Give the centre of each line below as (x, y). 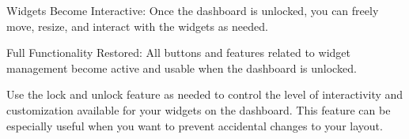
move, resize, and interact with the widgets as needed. (137, 26)
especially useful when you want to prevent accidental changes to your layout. (195, 125)
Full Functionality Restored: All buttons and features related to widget (178, 53)
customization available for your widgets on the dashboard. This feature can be (199, 109)
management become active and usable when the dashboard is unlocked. (182, 68)
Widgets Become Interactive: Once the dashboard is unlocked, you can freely (193, 10)
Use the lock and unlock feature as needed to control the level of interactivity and (205, 94)
